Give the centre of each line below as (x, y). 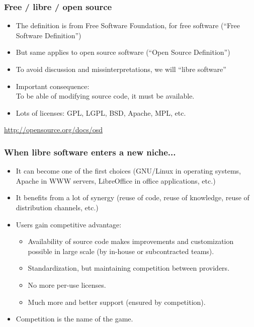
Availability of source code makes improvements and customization (131, 241)
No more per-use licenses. (67, 284)
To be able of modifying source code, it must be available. (105, 96)
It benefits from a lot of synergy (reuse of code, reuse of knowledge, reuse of (133, 197)
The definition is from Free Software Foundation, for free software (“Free (128, 25)
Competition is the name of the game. (74, 319)
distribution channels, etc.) (57, 207)
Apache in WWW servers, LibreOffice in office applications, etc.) (116, 180)
